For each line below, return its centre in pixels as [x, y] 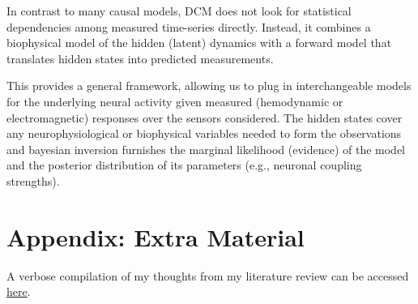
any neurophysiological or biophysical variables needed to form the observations [204, 133]
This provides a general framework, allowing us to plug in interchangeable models [209, 86]
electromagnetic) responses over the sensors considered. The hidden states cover [205, 117]
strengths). [33, 180]
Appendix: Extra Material [156, 236]
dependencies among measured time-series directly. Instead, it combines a [189, 26]
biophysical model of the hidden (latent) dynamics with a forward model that [199, 43]
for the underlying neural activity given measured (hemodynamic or [175, 101]
